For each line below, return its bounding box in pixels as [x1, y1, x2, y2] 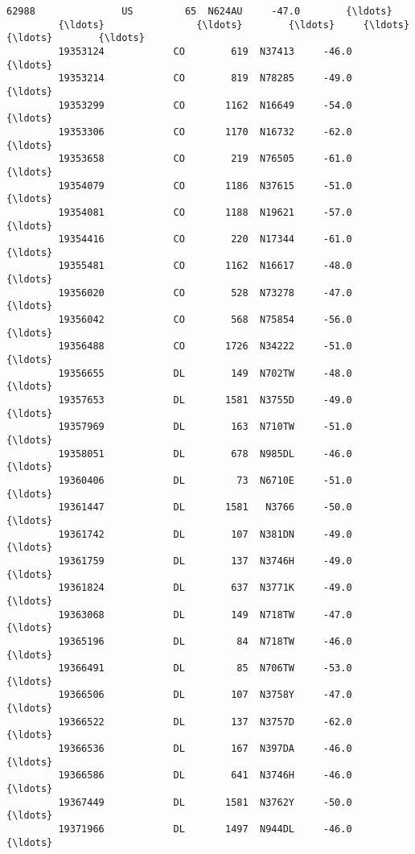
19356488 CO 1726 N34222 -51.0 [58, 340, 352, 353]
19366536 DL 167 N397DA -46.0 [58, 743, 352, 755]
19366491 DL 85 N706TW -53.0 [58, 662, 352, 675]
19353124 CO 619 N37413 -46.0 [58, 45, 352, 57]
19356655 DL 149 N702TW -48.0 [58, 367, 352, 379]
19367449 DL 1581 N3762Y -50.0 [58, 796, 352, 808]
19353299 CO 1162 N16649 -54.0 [58, 99, 352, 111]
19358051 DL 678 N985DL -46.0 [58, 448, 352, 460]
